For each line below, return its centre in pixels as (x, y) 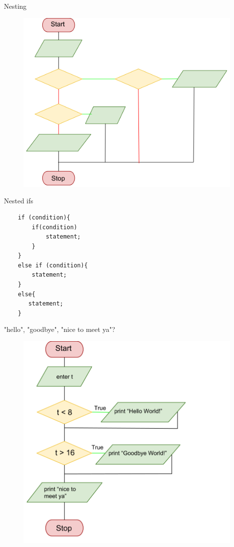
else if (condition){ (53, 265)
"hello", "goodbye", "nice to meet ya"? (60, 329)
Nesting (15, 6)
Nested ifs (19, 201)
